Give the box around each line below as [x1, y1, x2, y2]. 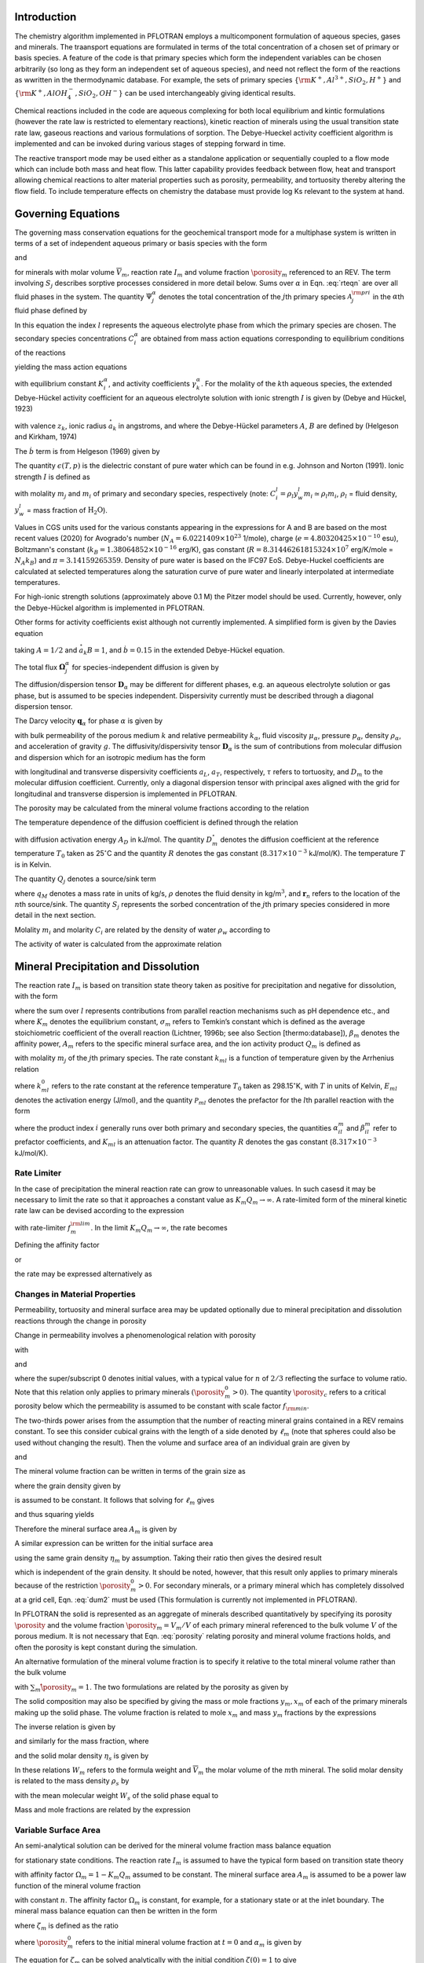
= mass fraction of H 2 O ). [26, 505, 108, 517]
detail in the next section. [14, 911, 97, 920]
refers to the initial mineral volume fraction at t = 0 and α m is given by [75, 1937, 302, 1949]
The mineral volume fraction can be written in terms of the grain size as [14, 1467, 247, 1476]
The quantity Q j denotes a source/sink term [14, 874, 156, 886]
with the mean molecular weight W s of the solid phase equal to [14, 1790, 219, 1802]
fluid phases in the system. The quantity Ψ [14, 291, 152, 302]
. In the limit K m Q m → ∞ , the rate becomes [90, 1223, 228, 1234]
